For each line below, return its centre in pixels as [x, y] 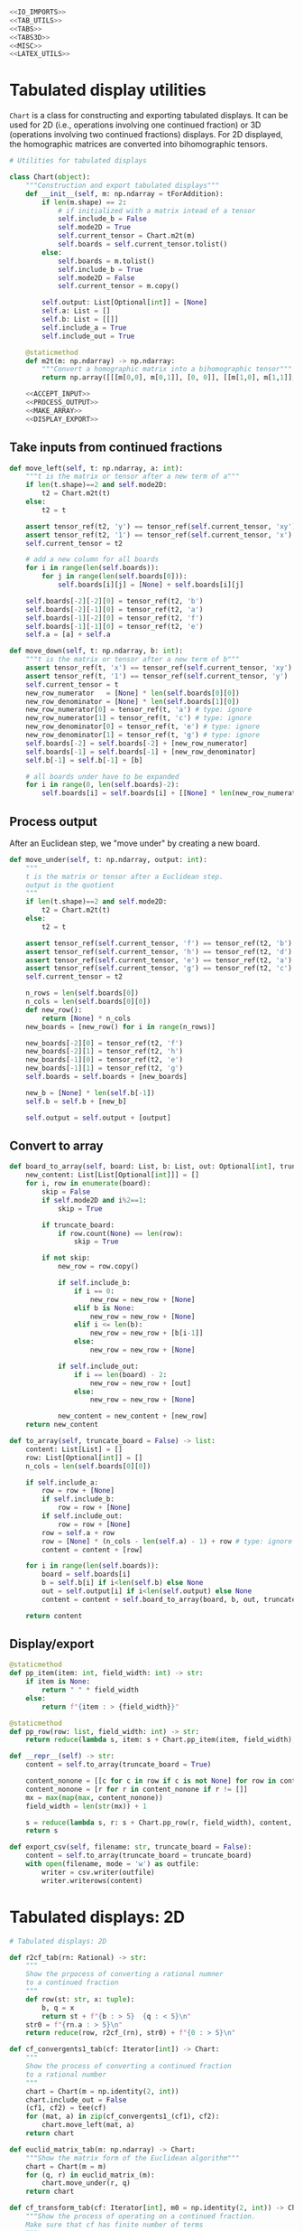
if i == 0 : [94, 1291]
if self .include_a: [62, 1482]
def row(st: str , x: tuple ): [80, 1999]
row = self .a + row [78, 1533]
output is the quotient [70, 885]
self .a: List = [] [76, 311]
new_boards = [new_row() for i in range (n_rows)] [121, 1026]
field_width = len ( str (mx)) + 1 [86, 1806]
